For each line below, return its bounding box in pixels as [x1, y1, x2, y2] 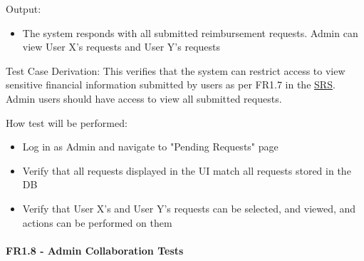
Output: [6, 1, 41, 16]
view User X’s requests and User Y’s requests [22, 39, 221, 54]
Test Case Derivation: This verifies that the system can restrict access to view [6, 63, 345, 78]
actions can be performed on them [22, 215, 172, 230]
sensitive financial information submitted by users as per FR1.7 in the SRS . [6, 77, 336, 92]
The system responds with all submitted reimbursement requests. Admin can [22, 25, 358, 40]
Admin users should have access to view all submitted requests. [6, 91, 282, 106]
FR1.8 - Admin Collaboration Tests [6, 242, 184, 257]
